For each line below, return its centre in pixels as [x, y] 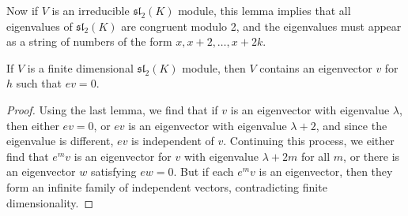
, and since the [351, 125]
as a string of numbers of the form [89, 41]
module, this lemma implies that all [264, 10]
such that [39, 83]
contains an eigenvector [316, 67]
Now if [23, 10]
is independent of [173, 141]
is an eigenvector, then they [326, 171]
